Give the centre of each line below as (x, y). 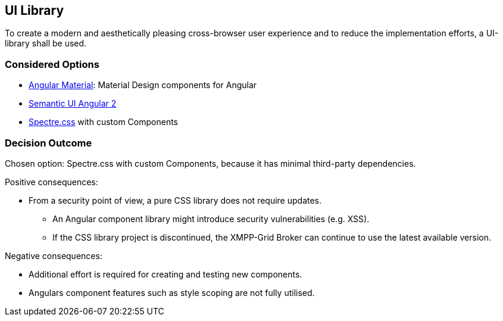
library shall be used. (46, 43)
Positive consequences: (51, 182)
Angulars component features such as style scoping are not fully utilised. (172, 292)
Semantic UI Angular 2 (73, 104)
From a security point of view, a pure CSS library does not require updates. (175, 200)
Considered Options (52, 64)
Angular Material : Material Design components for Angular (143, 85)
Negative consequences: (54, 255)
